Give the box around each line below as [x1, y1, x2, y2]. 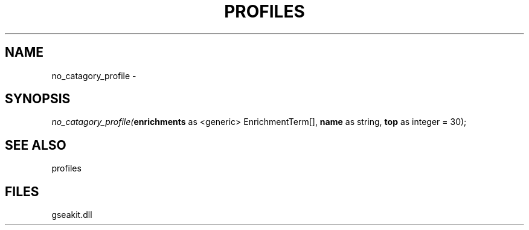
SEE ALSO [5, 137, 66, 153]
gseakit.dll [51, 209, 92, 220]
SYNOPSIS [5, 91, 71, 107]
